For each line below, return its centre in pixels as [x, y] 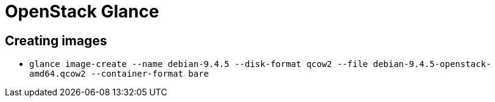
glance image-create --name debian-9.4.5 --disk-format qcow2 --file [199, 64]
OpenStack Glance [82, 11]
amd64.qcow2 [58, 74]
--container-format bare [150, 74]
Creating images [56, 40]
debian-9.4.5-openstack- [432, 64]
